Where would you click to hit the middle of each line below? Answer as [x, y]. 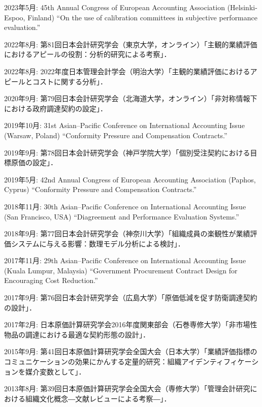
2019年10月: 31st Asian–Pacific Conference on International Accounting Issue [124, 125]
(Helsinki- [242, 7]
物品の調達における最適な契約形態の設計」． [77, 334]
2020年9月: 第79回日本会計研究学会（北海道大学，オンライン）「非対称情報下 [131, 98]
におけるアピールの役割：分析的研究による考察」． [88, 54]
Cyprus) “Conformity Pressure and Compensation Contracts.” [101, 189]
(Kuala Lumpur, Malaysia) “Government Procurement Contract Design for [121, 270]
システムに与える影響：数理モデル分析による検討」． [98, 243]
